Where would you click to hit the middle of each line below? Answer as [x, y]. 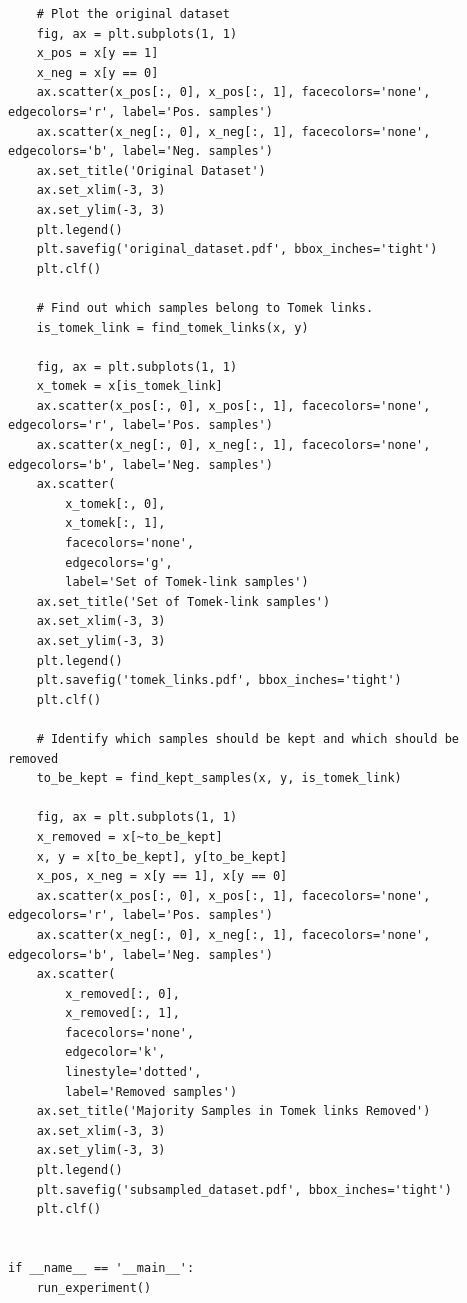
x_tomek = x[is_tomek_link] [129, 386]
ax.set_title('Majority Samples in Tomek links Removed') [233, 1111]
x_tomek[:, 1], [115, 523]
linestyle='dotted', [133, 1072]
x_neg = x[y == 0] [97, 72]
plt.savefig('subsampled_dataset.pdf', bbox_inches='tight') [244, 1189]
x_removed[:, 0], [122, 993]
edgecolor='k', [115, 1052]
